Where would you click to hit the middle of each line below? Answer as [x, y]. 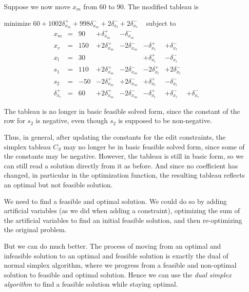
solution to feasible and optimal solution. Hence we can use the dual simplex [118, 274]
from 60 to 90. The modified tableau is [141, 6]
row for [15, 120]
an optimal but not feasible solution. [58, 184]
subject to [161, 23]
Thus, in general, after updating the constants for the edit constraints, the [115, 137]
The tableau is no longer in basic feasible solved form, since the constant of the [122, 111]
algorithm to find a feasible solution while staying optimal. [91, 284]
